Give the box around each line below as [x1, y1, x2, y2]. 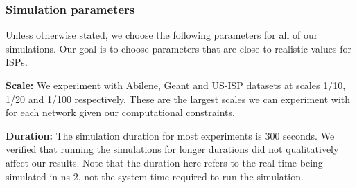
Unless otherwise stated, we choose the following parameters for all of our [6, 28, 318, 42]
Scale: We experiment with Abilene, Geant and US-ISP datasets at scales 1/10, [6, 78, 346, 92]
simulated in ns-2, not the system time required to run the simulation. [6, 169, 304, 183]
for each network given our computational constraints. [6, 105, 235, 120]
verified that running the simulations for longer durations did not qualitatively [6, 142, 339, 156]
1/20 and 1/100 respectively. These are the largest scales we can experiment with [6, 91, 351, 106]
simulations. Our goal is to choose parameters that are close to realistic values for [6, 41, 351, 55]
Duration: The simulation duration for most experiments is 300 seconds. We [6, 128, 335, 142]
